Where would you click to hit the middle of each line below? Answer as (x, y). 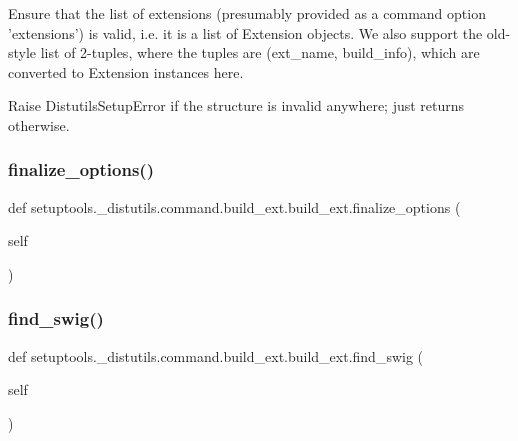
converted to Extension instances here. (126, 71)
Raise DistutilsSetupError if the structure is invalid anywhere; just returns (236, 105)
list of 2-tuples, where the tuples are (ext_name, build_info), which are (260, 52)
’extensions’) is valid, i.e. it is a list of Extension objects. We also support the (245, 32)
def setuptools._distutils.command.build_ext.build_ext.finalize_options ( (234, 206)
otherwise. (39, 124)
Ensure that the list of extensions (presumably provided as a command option (247, 13)
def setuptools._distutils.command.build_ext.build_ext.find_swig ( (216, 355)
